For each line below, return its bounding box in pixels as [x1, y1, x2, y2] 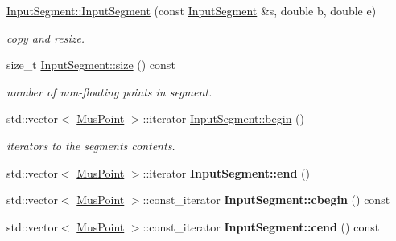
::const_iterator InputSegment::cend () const [142, 218, 380, 235]
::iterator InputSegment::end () [142, 164, 310, 181]
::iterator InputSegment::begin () [142, 110, 304, 127]
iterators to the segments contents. [6, 137, 175, 153]
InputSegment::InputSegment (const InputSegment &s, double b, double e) [6, 2, 377, 18]
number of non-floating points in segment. [6, 83, 212, 100]
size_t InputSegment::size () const [6, 56, 175, 73]
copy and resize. [6, 29, 85, 46]
